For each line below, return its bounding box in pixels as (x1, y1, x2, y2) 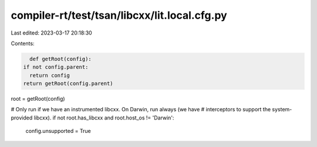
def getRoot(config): (29, 56, 92, 62)
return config (29, 72, 70, 78)
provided (11, 114, 33, 121)
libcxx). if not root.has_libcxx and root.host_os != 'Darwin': (33, 114, 174, 121)
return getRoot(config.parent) (23, 80, 114, 87)
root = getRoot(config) (11, 95, 65, 102)
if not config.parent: (23, 64, 89, 70)
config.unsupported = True (25, 128, 91, 135)
